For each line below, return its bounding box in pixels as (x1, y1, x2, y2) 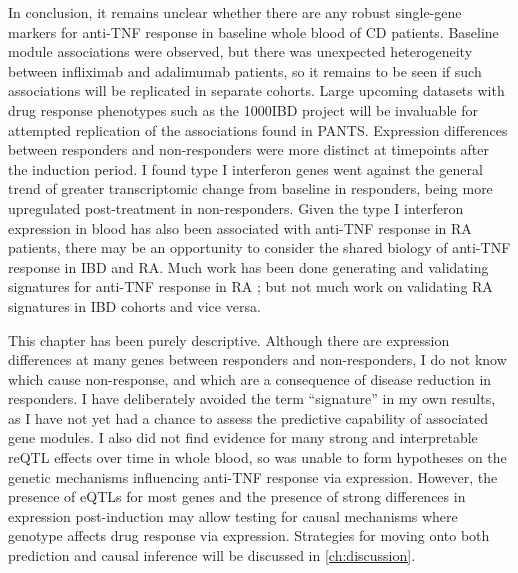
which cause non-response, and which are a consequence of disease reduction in (8, 368, 492, 389)
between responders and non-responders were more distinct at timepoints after (8, 139, 489, 160)
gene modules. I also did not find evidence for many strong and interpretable (8, 427, 478, 448)
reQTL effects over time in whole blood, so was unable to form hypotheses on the (8, 447, 507, 468)
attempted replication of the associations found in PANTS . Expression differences (8, 119, 508, 140)
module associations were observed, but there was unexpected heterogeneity (8, 41, 473, 62)
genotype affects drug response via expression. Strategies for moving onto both (8, 525, 490, 546)
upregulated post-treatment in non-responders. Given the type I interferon (8, 197, 464, 218)
